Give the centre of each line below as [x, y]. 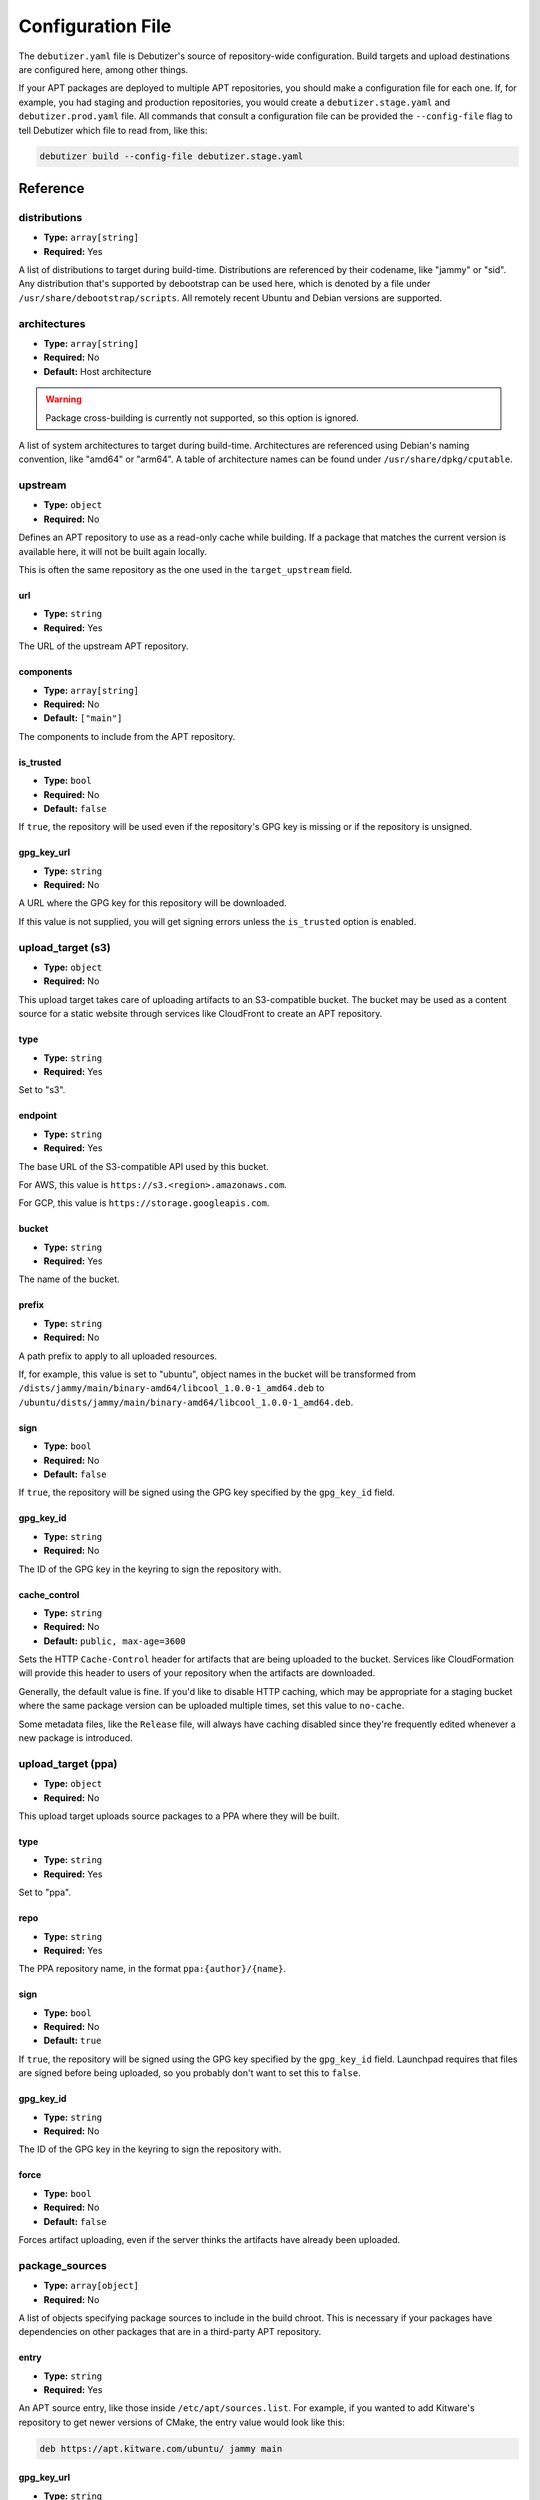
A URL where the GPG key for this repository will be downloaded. [152, 903]
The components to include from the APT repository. [127, 736]
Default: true [72, 2041]
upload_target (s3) [64, 947]
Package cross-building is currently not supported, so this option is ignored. [202, 417]
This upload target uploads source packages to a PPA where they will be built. [179, 1816]
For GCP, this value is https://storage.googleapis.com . [144, 1203]
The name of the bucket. [69, 1279]
